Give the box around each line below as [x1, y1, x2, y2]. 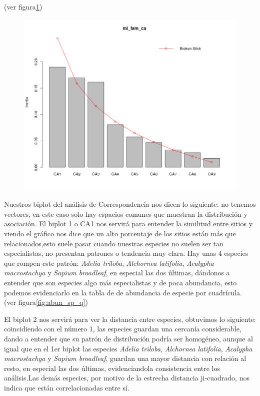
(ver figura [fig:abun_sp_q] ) [4, 297, 88, 307]
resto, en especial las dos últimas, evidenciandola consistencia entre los [4, 362, 220, 373]
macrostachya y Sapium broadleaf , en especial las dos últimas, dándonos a [4, 267, 230, 278]
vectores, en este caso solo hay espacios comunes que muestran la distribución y [4, 208, 247, 219]
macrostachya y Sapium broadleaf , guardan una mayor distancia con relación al [4, 353, 246, 363]
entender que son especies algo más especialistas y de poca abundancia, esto [4, 277, 237, 287]
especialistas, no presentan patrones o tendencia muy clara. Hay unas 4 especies [4, 248, 248, 258]
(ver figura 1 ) [4, 2, 42, 12]
